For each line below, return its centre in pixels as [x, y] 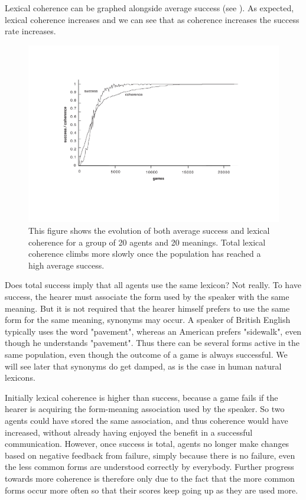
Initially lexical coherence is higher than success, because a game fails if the [141, 397]
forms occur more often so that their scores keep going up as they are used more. [152, 490]
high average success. [66, 265]
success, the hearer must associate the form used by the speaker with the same [147, 296]
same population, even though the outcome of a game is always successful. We [146, 354]
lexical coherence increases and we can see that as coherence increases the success [152, 19]
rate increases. [30, 31]
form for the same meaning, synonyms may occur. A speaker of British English [148, 320]
